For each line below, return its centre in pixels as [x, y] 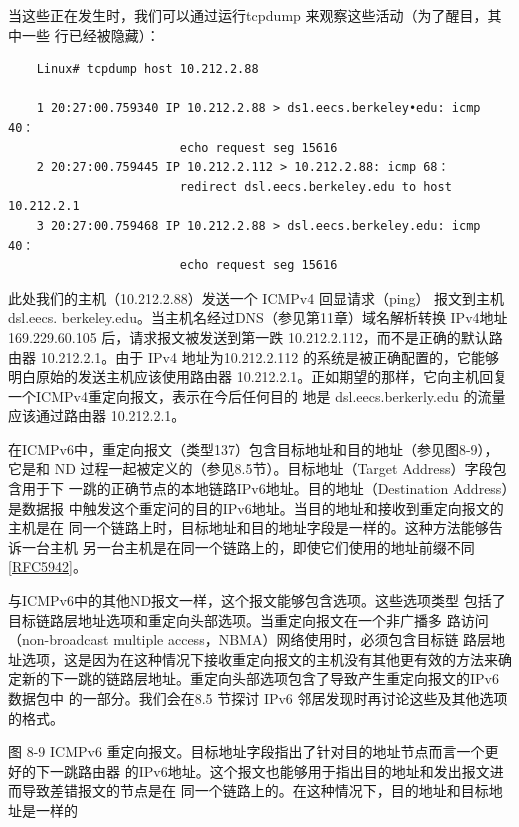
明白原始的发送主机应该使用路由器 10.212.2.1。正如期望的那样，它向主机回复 [258, 376]
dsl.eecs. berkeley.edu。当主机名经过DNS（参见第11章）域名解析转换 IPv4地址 [258, 317]
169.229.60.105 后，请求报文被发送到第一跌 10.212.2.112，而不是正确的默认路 [255, 336]
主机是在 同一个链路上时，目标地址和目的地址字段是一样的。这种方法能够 [248, 527]
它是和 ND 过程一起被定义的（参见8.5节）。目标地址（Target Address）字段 [250, 468]
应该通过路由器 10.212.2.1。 [97, 415]
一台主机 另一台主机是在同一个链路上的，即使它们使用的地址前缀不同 [248, 546]
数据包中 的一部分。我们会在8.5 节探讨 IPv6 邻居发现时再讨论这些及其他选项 [258, 698]
